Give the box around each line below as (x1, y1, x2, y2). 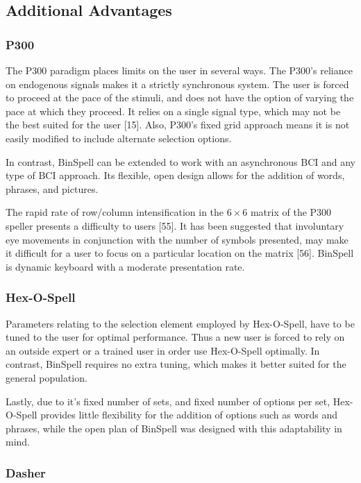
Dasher (6, 464, 46, 481)
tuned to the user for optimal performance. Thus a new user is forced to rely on (6, 330, 345, 344)
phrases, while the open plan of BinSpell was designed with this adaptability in (6, 421, 342, 435)
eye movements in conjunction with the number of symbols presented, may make (6, 232, 349, 246)
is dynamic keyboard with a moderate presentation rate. (6, 259, 245, 273)
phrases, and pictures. (6, 181, 99, 196)
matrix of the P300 (250, 205, 332, 219)
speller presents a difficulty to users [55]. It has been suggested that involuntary (6, 218, 344, 232)
